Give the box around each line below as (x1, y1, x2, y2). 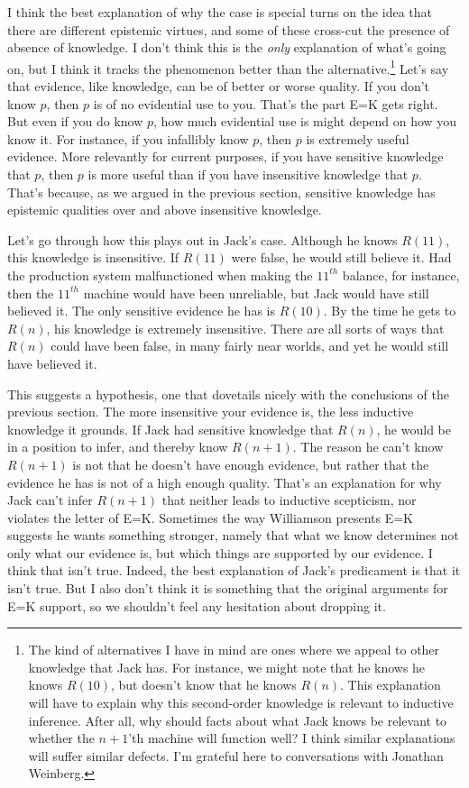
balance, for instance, (342, 265, 460, 284)
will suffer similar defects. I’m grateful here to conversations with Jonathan (28, 746, 444, 765)
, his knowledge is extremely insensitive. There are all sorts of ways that (46, 318, 445, 337)
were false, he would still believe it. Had (231, 248, 452, 267)
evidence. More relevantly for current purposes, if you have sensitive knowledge (7, 147, 444, 166)
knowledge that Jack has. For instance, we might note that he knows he (28, 657, 426, 676)
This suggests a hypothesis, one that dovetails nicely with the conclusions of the (7, 384, 449, 403)
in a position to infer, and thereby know (7, 437, 228, 456)
